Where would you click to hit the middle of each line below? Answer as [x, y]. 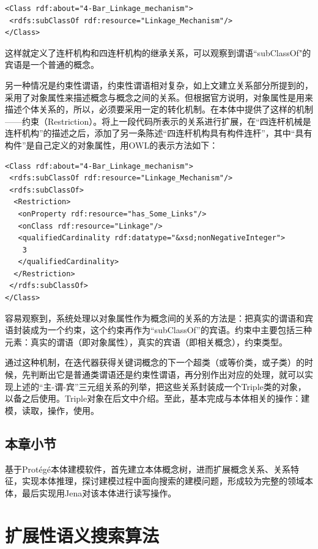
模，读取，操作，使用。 [52, 410]
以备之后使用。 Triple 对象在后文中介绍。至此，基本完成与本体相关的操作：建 [157, 398]
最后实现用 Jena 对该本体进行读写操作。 [99, 492]
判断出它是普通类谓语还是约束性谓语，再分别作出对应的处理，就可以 [167, 374]
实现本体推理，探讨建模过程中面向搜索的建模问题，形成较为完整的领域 [163, 481]
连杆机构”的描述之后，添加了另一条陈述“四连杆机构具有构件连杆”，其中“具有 [159, 133]
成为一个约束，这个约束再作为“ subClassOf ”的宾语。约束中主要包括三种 [171, 330]
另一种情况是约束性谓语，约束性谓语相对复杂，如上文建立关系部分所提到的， [159, 85]
